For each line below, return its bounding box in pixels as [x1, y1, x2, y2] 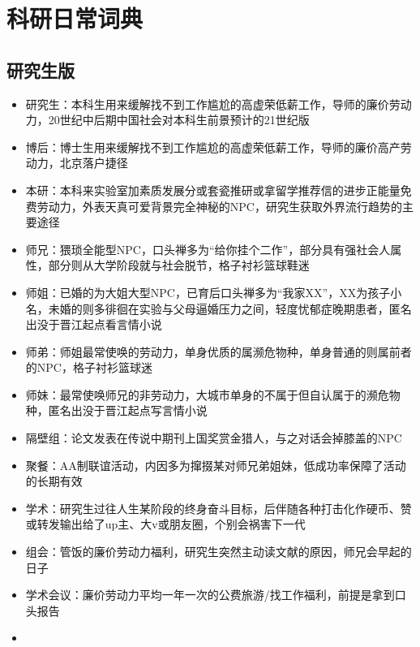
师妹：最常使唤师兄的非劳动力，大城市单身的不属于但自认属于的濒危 [25, 386, 389, 403]
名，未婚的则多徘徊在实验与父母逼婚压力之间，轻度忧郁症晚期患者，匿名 [25, 300, 412, 317]
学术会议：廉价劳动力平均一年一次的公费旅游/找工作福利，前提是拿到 [25, 586, 395, 603]
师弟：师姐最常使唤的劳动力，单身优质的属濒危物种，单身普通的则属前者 [25, 343, 412, 360]
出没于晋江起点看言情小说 [25, 316, 162, 333]
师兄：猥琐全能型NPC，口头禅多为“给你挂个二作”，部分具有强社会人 [25, 240, 391, 257]
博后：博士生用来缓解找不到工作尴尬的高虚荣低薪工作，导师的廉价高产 [25, 138, 401, 155]
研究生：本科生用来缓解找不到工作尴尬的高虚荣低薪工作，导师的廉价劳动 [25, 95, 412, 112]
